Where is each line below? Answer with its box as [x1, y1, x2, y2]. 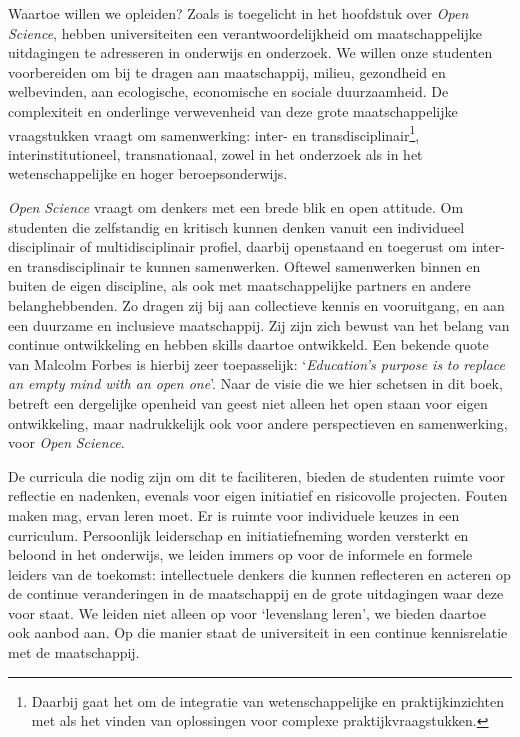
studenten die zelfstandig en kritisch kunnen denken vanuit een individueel [8, 216, 465, 237]
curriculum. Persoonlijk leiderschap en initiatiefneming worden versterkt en [8, 524, 469, 545]
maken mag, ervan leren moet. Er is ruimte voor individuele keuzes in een [8, 504, 460, 525]
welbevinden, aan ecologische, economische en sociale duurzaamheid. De [8, 81, 449, 102]
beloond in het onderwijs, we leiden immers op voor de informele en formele [8, 544, 473, 565]
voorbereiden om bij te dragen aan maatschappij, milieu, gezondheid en [8, 61, 446, 82]
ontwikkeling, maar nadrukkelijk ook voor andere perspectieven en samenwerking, [8, 412, 508, 433]
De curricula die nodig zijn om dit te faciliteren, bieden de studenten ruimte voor [8, 465, 506, 486]
